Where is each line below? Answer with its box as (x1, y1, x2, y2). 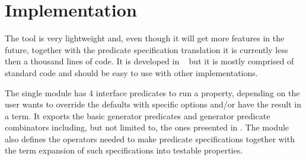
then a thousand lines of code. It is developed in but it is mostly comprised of (5, 55, 294, 67)
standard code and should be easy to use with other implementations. (5, 66, 258, 79)
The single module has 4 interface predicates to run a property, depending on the (5, 86, 300, 99)
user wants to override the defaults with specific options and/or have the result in (5, 98, 301, 110)
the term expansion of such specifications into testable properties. (5, 144, 243, 156)
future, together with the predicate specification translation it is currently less (5, 43, 288, 55)
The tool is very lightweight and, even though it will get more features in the (5, 32, 285, 44)
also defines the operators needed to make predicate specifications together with (5, 132, 295, 145)
